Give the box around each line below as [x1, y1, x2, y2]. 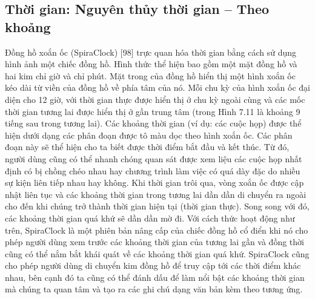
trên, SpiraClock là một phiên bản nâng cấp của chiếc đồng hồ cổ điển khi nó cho [5, 223, 308, 236]
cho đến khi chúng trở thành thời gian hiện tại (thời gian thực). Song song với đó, [5, 200, 310, 212]
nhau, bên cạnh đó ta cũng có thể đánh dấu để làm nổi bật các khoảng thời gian [5, 271, 305, 283]
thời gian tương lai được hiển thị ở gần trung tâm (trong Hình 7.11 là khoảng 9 [5, 105, 300, 117]
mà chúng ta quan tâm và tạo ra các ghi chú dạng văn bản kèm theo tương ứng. [5, 283, 303, 295]
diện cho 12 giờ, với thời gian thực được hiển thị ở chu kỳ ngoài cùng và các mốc [5, 93, 305, 105]
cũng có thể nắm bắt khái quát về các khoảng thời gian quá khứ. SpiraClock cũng [5, 247, 310, 260]
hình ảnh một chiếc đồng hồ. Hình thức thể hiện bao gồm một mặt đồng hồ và [5, 57, 297, 70]
